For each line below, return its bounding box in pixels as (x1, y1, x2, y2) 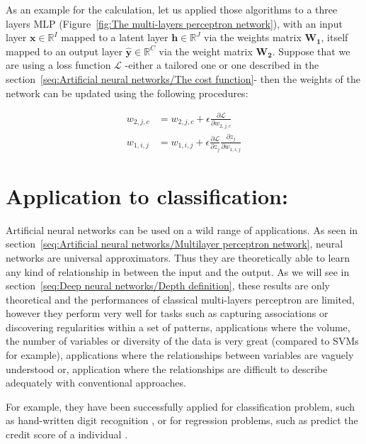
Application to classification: (6, 181, 288, 210)
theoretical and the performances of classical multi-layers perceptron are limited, (6, 292, 355, 306)
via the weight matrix (159, 43, 253, 58)
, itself (321, 30, 348, 45)
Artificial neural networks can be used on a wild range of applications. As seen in (6, 222, 358, 237)
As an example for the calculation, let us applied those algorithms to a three (6, 2, 338, 16)
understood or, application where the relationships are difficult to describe (6, 361, 328, 376)
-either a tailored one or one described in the (125, 57, 319, 72)
